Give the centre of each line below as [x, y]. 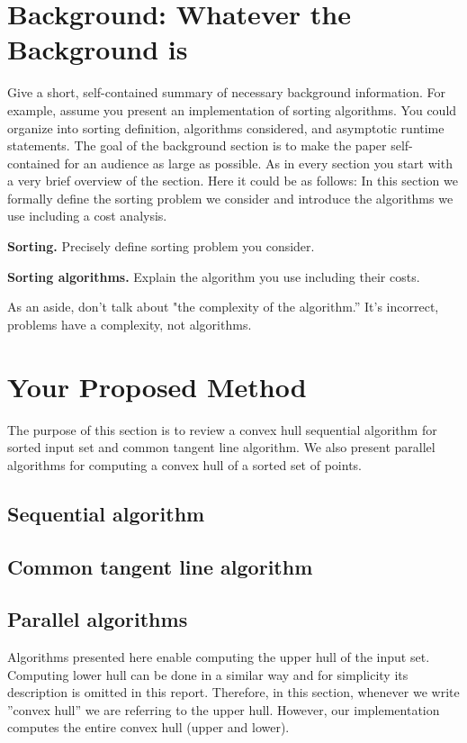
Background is [98, 49]
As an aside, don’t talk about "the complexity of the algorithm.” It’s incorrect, [223, 307]
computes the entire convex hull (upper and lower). [148, 727]
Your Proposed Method [157, 386]
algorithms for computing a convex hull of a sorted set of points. [184, 464]
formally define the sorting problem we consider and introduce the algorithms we [230, 198]
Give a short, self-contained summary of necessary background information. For [227, 92]
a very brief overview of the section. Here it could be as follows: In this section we [233, 181]
